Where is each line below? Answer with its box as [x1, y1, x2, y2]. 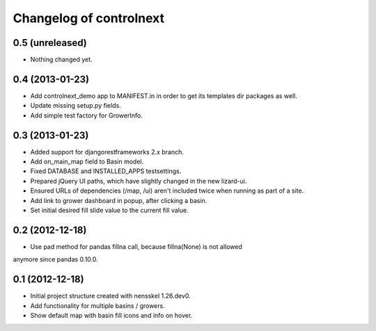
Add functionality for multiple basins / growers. [30, 301, 165, 309]
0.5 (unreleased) [13, 37, 87, 49]
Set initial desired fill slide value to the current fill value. [30, 206, 189, 214]
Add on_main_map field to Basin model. [30, 157, 144, 166]
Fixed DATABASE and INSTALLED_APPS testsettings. [30, 167, 182, 175]
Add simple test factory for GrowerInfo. [30, 111, 143, 120]
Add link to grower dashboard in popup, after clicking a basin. [30, 196, 207, 204]
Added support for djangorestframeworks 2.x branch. [30, 147, 184, 156]
